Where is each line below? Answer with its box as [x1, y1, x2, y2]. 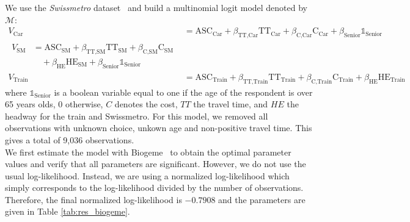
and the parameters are [218, 193, 306, 206]
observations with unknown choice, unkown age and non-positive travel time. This [5, 121, 312, 134]
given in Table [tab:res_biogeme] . [5, 205, 130, 218]
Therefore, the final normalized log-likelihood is [5, 193, 182, 206]
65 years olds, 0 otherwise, [5, 98, 103, 110]
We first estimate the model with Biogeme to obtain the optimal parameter [5, 145, 291, 158]
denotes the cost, [114, 98, 178, 110]
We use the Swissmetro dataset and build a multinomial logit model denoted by [5, 1, 307, 13]
